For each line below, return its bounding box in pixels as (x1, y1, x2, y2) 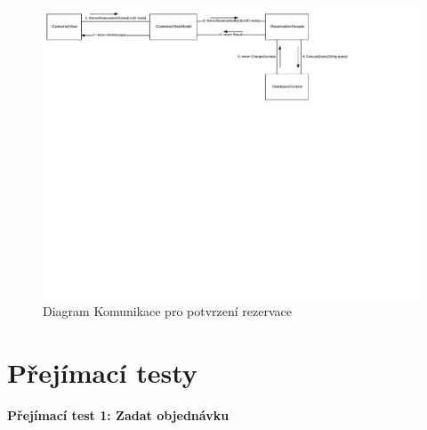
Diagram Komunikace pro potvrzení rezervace (43, 302, 292, 320)
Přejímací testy (7, 353, 197, 390)
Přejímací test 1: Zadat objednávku (7, 405, 230, 424)
